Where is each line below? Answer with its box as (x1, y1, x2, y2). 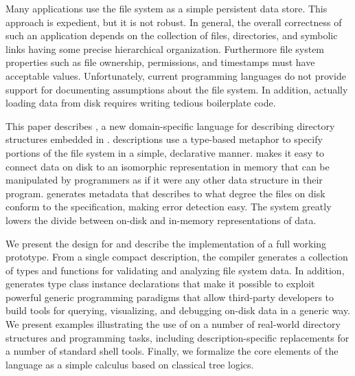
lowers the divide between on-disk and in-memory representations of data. (5, 212, 317, 227)
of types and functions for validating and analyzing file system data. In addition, (5, 263, 345, 277)
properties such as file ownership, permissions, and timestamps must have (5, 55, 315, 69)
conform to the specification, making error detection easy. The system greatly (5, 199, 332, 214)
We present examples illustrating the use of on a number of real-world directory (5, 317, 341, 331)
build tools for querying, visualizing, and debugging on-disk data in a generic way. (5, 303, 351, 318)
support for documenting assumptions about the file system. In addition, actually (5, 82, 348, 96)
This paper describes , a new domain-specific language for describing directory (5, 118, 335, 133)
